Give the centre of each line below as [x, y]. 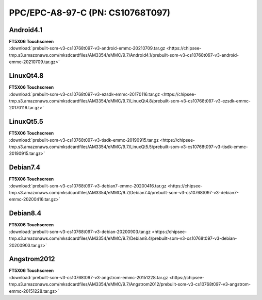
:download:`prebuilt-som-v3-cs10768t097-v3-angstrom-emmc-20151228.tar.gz [89, 277]
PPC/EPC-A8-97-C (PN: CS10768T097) [90, 13]
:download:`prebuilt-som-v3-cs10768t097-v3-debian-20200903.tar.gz [80, 232]
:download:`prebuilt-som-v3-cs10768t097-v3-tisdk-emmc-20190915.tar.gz [84, 140]
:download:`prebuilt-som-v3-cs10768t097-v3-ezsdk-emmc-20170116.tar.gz [84, 94]
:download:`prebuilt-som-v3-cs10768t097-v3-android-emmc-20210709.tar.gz [87, 48]
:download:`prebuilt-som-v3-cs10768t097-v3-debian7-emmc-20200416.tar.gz [88, 186]
